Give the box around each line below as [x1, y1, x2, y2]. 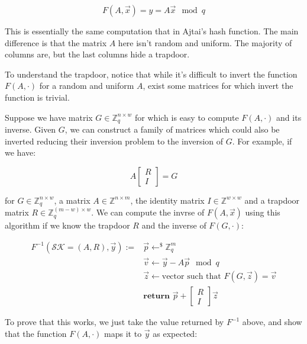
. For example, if [232, 134, 292, 147]
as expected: [153, 327, 198, 339]
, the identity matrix [130, 194, 205, 206]
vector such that [161, 272, 221, 281]
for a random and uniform [39, 79, 134, 92]
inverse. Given [5, 123, 56, 136]
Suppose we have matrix [5, 111, 93, 123]
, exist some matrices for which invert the [143, 79, 293, 92]
